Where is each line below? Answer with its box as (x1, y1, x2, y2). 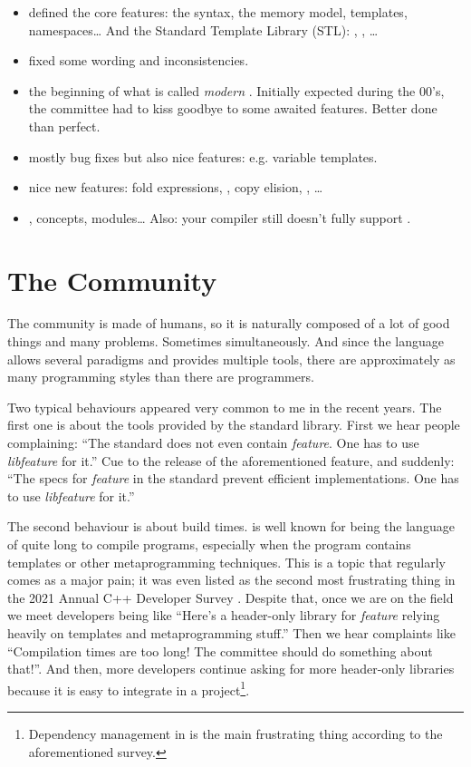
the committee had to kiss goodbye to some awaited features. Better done (28, 99, 437, 118)
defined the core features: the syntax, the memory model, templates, (28, 3, 408, 21)
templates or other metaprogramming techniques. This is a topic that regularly (7, 552, 446, 571)
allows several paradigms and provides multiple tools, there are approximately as (7, 349, 456, 368)
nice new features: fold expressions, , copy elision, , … (28, 178, 323, 197)
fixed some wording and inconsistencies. (28, 51, 249, 70)
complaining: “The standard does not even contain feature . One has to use (7, 433, 419, 452)
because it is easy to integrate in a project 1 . (7, 677, 250, 699)
